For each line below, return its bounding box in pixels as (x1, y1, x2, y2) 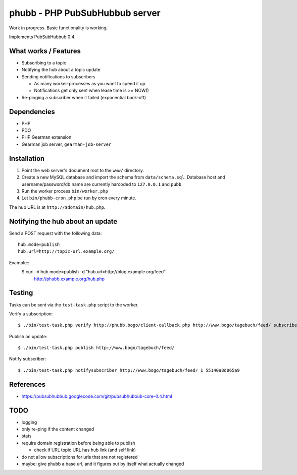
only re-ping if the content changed (21, 426, 94, 432)
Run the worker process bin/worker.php (21, 188, 108, 194)
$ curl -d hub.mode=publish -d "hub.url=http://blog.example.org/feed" (21, 269, 166, 275)
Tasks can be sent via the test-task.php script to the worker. (9, 301, 139, 307)
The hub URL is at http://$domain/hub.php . (9, 204, 106, 210)
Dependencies (9, 107, 55, 116)
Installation (9, 154, 45, 163)
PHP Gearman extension (21, 134, 72, 140)
